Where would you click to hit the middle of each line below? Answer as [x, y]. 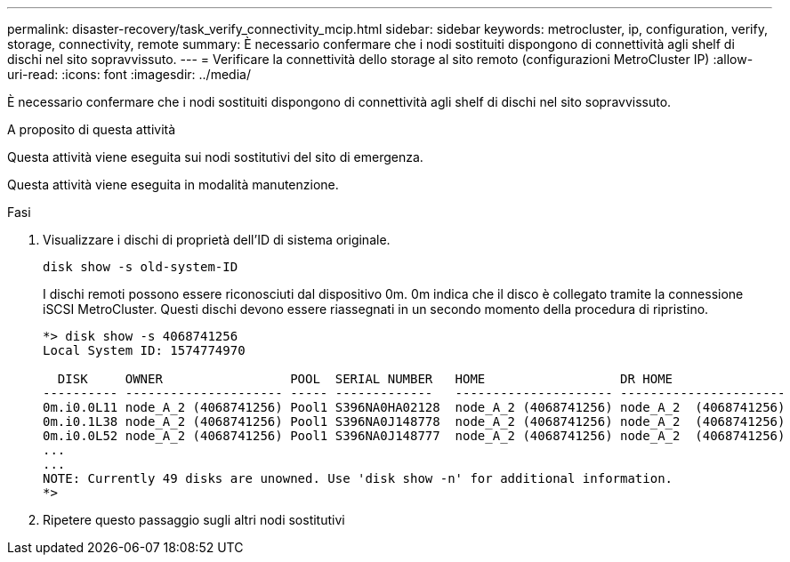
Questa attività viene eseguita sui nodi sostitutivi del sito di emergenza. [215, 157]
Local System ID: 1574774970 [144, 350]
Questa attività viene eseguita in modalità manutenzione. [173, 185]
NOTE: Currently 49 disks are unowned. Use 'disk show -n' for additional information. [358, 478]
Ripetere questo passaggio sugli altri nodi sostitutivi [194, 520]
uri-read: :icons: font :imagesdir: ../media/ [129, 74]
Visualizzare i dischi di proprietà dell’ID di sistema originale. [217, 240]
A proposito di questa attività [92, 129]
